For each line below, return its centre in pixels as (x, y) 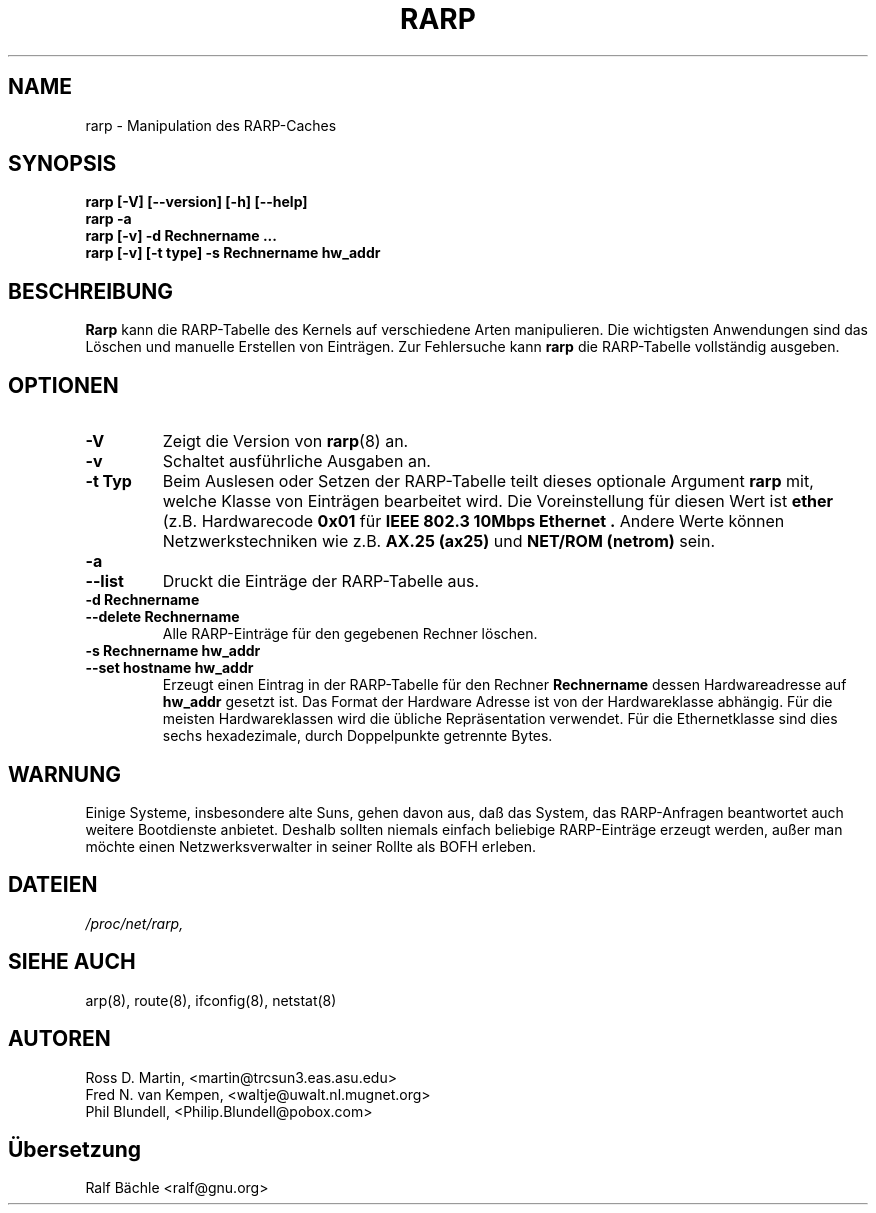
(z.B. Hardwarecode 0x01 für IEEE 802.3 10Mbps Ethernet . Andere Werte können (473, 521)
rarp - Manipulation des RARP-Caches (211, 125)
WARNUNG (64, 774)
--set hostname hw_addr (169, 668)
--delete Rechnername (162, 617)
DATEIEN (53, 885)
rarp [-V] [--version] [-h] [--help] (196, 202)
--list (104, 581)
